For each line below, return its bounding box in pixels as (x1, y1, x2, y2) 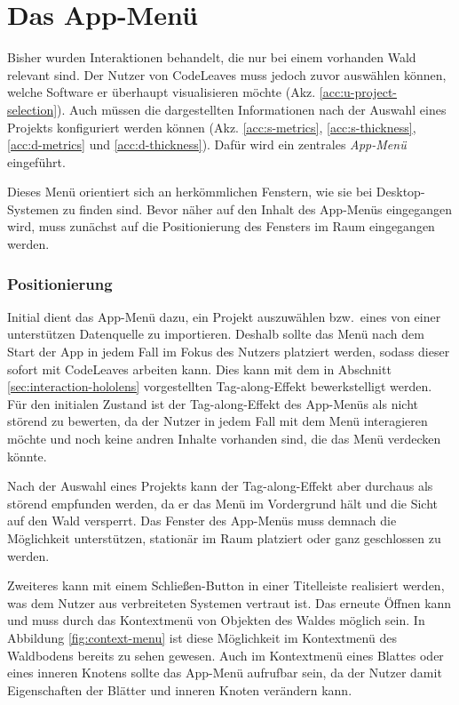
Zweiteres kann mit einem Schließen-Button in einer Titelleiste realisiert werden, (7, 576, 445, 595)
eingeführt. (7, 152, 66, 171)
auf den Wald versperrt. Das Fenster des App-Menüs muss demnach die (7, 511, 397, 530)
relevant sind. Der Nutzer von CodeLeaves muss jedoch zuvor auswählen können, (7, 65, 447, 84)
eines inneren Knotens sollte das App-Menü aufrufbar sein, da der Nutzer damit (7, 663, 442, 682)
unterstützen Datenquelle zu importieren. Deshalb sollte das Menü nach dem (7, 324, 424, 343)
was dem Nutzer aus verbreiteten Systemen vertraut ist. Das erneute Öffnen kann (7, 593, 452, 612)
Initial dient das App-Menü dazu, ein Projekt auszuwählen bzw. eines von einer (7, 307, 441, 325)
